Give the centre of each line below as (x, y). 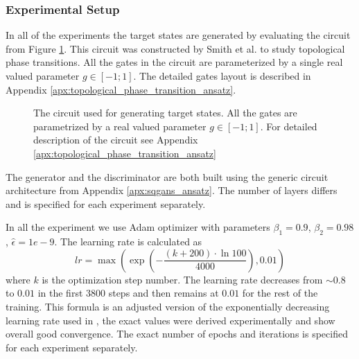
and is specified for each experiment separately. (106, 203)
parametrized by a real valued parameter (120, 126)
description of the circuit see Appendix (116, 140)
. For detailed (289, 126)
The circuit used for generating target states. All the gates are (165, 113)
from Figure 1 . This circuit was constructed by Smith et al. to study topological (175, 48)
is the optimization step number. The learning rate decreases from (182, 279)
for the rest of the (280, 293)
